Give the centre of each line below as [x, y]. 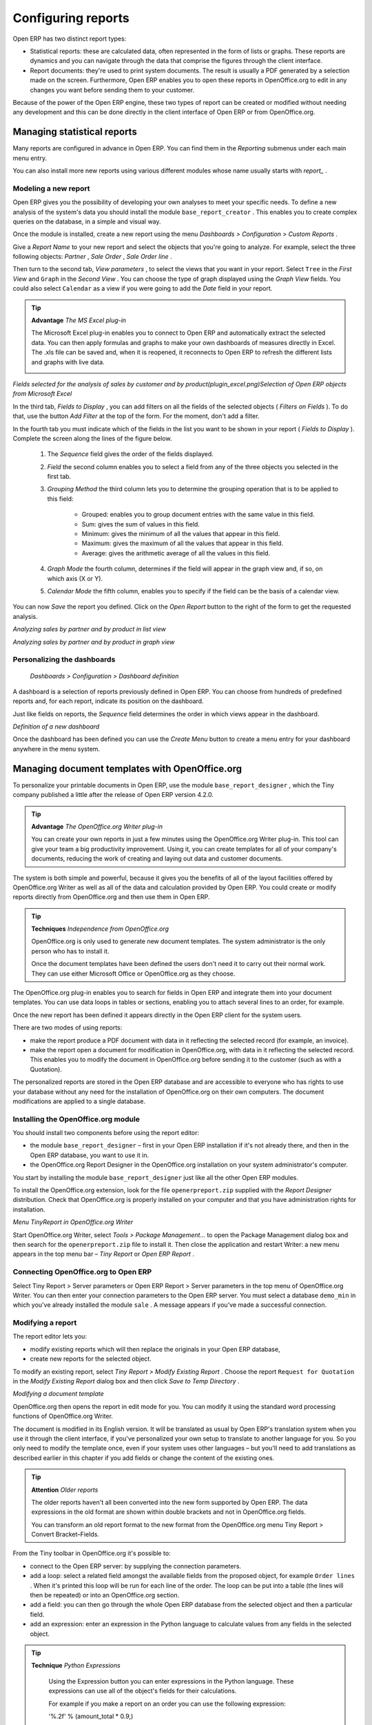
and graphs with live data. [68, 362]
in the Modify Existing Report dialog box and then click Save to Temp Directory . [126, 1381]
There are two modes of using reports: [68, 1027]
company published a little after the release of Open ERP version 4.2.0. [113, 795]
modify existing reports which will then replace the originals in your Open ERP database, [155, 1349]
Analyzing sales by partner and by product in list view [90, 629]
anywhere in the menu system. [56, 749]
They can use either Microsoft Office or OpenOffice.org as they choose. [133, 974]
